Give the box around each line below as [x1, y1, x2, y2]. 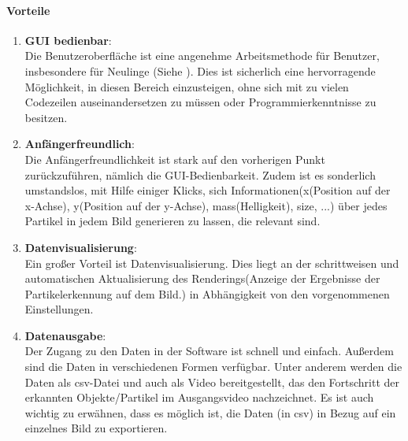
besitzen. [24, 109, 68, 125]
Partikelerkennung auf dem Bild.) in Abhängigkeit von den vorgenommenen [24, 285, 390, 302]
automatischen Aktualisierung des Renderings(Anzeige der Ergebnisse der [24, 270, 380, 287]
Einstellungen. [24, 301, 94, 317]
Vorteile [6, 2, 50, 18]
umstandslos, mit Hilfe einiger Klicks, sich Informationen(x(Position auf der [24, 182, 391, 198]
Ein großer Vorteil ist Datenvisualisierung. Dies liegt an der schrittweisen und [24, 254, 399, 271]
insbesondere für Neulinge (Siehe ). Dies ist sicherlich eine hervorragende [24, 62, 376, 79]
